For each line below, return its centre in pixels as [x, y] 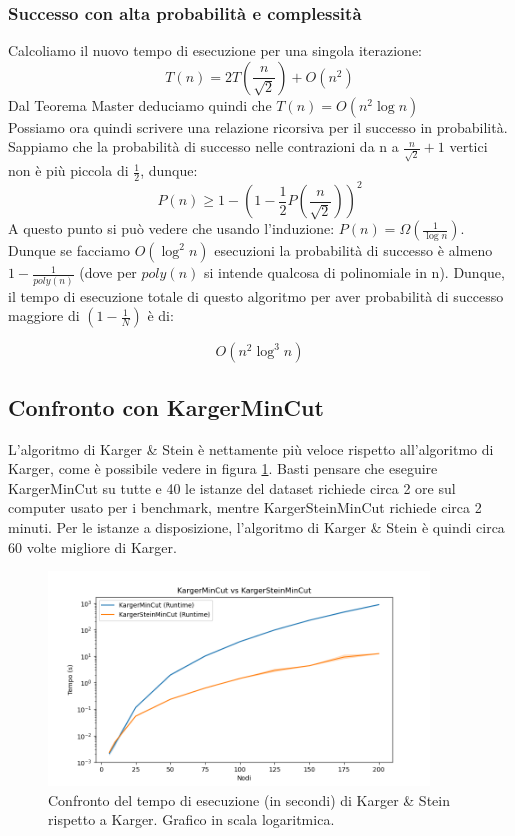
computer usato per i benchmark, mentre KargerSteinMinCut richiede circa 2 [245, 507]
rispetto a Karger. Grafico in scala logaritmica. [191, 819]
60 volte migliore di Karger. [92, 546]
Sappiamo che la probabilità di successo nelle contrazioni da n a [203, 146]
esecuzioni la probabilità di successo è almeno [353, 250]
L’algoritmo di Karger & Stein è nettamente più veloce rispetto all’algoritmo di [251, 448]
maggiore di [44, 315]
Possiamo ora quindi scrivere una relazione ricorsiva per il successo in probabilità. [258, 126]
